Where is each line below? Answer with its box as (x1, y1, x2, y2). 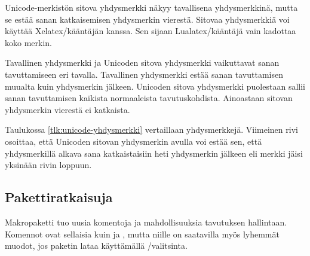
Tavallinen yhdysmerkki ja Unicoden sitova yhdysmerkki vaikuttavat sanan (5, 56, 280, 69)
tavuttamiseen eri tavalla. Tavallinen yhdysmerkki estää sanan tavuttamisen (5, 68, 283, 80)
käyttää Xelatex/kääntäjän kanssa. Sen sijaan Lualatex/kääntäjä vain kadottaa (5, 25, 296, 37)
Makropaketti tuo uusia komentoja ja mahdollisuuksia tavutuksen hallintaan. (5, 215, 287, 228)
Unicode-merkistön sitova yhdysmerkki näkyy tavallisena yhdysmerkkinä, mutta (5, 1, 298, 13)
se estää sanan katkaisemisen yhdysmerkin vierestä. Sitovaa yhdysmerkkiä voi (5, 13, 290, 25)
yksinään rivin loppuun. (5, 159, 92, 171)
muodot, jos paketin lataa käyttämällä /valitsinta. (5, 239, 188, 252)
